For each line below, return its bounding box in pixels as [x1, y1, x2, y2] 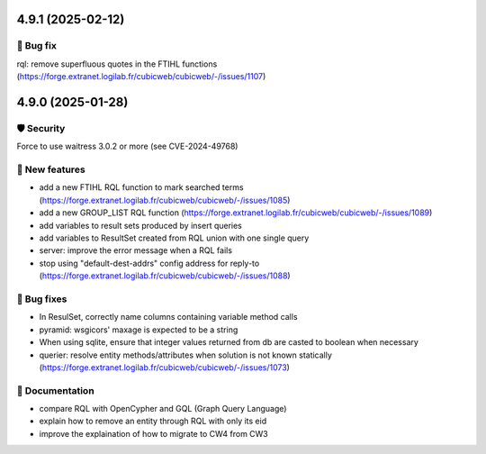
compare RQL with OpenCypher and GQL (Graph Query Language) [39, 404, 287, 414]
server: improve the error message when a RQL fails [39, 245, 233, 256]
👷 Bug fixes [16, 293, 67, 305]
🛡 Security [16, 122, 66, 134]
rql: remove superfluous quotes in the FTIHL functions [16, 59, 218, 69]
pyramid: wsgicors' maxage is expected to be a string [39, 324, 238, 335]
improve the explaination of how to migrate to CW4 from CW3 [39, 428, 269, 439]
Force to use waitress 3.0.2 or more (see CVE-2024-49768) [16, 141, 238, 152]
